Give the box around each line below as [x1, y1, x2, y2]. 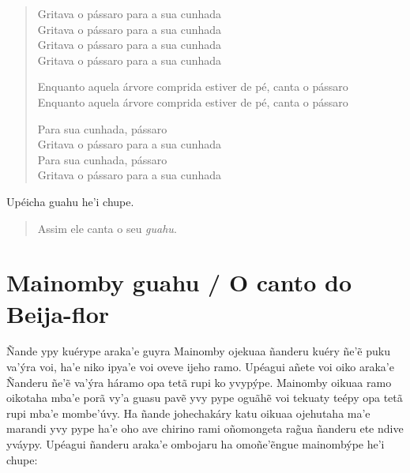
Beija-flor [6, 297, 110, 329]
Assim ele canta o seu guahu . [37, 220, 177, 236]
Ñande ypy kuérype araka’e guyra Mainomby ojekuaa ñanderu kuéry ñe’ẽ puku [6, 343, 390, 359]
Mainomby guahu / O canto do [6, 266, 352, 298]
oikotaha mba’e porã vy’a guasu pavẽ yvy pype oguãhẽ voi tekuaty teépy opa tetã [6, 389, 403, 406]
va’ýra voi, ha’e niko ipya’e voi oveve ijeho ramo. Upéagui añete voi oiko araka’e [6, 359, 394, 375]
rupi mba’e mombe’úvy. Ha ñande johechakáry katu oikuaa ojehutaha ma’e [6, 404, 371, 421]
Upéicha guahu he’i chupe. [6, 193, 134, 209]
